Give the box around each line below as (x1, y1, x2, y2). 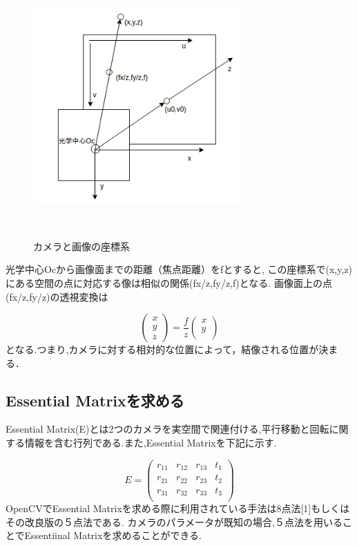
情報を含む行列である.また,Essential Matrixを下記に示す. (24, 435, 277, 450)
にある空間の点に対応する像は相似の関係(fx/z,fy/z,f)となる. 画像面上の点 (6, 275, 332, 290)
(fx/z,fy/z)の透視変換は (6, 289, 108, 303)
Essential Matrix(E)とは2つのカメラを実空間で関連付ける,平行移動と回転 (6, 422, 329, 436)
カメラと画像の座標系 (33, 238, 130, 253)
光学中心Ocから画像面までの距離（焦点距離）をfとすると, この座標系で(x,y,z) (6, 262, 353, 276)
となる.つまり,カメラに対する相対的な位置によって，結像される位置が (6, 342, 319, 357)
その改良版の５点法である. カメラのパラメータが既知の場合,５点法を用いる (6, 514, 342, 529)
